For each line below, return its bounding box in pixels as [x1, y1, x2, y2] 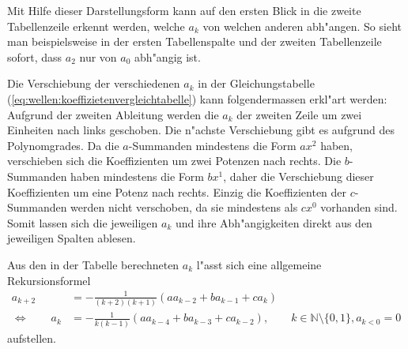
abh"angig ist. [134, 48, 201, 65]
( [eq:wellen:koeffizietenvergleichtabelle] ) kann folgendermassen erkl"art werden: [7, 90, 387, 107]
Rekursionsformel [7, 272, 91, 288]
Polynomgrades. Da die [7, 137, 119, 153]
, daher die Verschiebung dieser [223, 167, 374, 184]
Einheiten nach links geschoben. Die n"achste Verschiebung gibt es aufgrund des [7, 122, 395, 138]
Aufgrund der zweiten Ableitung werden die [7, 106, 219, 122]
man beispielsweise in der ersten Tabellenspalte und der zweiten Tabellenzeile [7, 33, 382, 50]
